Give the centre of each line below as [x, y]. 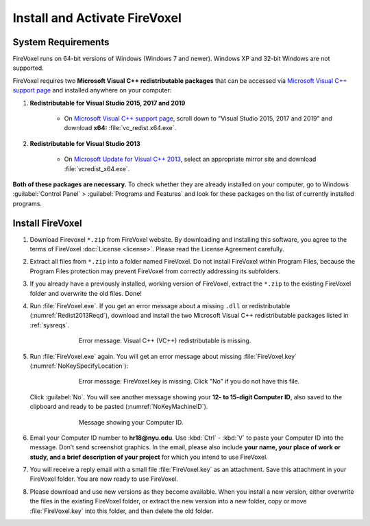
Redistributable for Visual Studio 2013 [85, 143]
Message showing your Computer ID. [131, 422]
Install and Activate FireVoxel [97, 18]
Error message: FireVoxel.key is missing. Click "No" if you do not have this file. [189, 381]
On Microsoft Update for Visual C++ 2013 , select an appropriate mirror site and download [190, 159]
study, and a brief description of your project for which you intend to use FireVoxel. [149, 457]
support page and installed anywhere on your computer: [92, 90]
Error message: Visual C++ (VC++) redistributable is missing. [165, 341]
